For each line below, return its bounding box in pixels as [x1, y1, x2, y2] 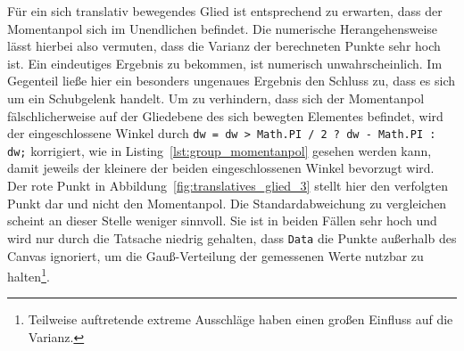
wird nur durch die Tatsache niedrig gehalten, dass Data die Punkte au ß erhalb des [7, 228, 457, 247]
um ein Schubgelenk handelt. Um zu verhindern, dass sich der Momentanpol [7, 88, 425, 107]
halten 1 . [7, 265, 50, 285]
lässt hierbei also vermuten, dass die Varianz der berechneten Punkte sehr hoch [7, 37, 441, 55]
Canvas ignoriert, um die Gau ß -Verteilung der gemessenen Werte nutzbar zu [7, 246, 424, 265]
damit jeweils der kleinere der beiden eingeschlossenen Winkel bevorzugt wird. [7, 159, 435, 177]
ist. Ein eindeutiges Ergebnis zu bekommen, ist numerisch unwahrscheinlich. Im [7, 53, 443, 72]
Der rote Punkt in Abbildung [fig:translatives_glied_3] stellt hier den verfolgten [7, 176, 449, 195]
